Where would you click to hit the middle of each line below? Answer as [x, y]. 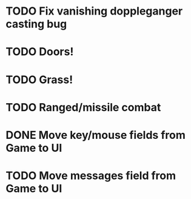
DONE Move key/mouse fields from [95, 135]
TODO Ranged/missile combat [83, 107]
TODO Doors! [40, 52]
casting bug [36, 24]
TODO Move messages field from [91, 176]
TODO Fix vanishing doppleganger [94, 11]
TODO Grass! [39, 79]
